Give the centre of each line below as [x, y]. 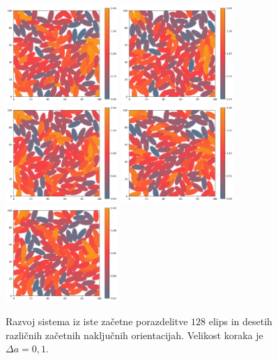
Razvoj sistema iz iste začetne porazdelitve [97, 321]
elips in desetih [240, 321]
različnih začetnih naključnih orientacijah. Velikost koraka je [134, 335]
